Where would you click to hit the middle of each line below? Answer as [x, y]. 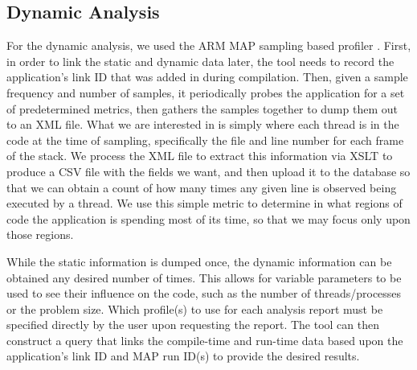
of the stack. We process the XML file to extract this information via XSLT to [200, 156]
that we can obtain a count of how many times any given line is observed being [202, 187]
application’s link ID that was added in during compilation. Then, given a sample [207, 77]
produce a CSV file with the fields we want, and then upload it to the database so [208, 171]
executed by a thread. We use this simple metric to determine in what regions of [204, 203]
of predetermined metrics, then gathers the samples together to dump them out [202, 108]
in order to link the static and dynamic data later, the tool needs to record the [200, 61]
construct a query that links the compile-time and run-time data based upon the [205, 340]
